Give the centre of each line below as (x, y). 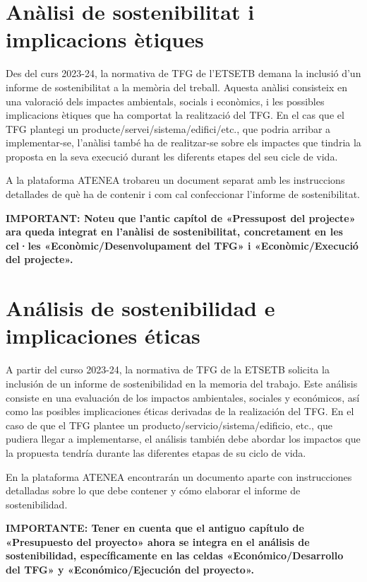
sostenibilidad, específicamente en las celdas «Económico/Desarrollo (175, 555)
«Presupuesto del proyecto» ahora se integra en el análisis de (158, 541)
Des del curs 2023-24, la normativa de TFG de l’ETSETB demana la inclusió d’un (183, 73)
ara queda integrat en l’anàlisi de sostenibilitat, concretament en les (174, 232)
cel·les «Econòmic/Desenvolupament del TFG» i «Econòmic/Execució (182, 245)
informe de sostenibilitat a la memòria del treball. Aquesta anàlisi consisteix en (176, 87)
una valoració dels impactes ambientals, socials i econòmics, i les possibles (165, 101)
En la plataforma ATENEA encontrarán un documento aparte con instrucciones (179, 476)
